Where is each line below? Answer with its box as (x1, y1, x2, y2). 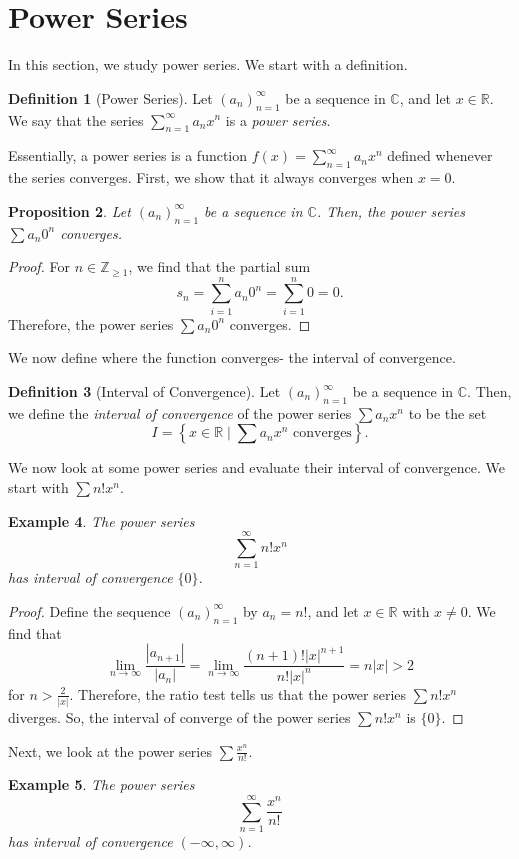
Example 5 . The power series (8, 774, 195, 795)
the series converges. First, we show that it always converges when (8, 167, 414, 188)
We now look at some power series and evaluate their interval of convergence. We (8, 457, 505, 478)
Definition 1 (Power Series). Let (8, 87, 213, 108)
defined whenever (387, 145, 493, 166)
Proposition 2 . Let (8, 200, 131, 221)
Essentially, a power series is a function (8, 145, 248, 166)
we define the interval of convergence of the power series (8, 402, 352, 423)
